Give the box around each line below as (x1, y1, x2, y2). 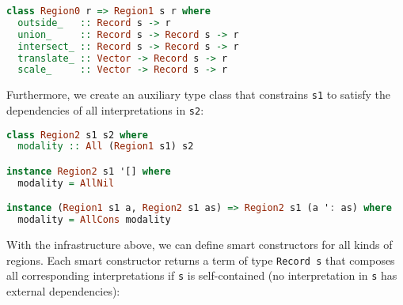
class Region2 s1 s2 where (6, 129, 149, 141)
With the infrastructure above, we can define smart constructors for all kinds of (6, 236, 393, 253)
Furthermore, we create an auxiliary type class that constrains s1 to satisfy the (6, 86, 390, 103)
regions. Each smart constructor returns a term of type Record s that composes (6, 251, 395, 268)
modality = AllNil (17, 177, 115, 189)
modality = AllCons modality (17, 214, 171, 226)
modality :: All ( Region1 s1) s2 (17, 141, 194, 152)
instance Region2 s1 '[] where (6, 165, 171, 177)
